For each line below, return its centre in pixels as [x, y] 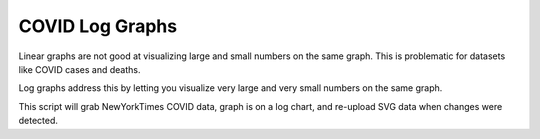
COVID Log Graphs [98, 26]
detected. [38, 121]
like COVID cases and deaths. [79, 69]
